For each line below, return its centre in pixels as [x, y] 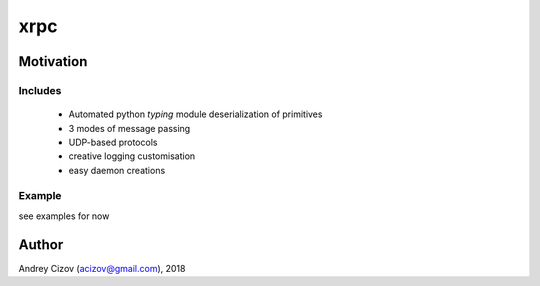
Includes [40, 90]
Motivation [53, 61]
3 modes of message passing [129, 128]
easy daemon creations [117, 170]
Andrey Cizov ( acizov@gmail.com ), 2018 [102, 268]
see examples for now [64, 216]
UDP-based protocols [113, 142]
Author [41, 244]
